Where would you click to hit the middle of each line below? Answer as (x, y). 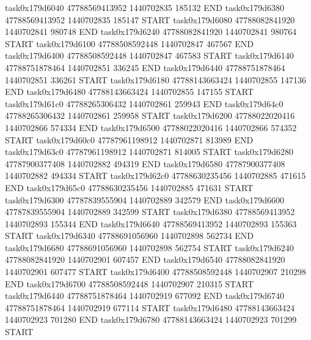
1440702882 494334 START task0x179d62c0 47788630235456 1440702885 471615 (155, 176)
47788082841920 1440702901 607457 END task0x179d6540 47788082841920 (145, 259)
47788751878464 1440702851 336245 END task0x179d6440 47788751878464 (145, 67)
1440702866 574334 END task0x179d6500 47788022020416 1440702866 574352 (151, 127)
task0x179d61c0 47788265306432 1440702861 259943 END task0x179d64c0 (144, 103)
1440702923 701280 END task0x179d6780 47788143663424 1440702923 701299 (151, 319)
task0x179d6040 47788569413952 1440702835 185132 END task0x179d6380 (145, 7)
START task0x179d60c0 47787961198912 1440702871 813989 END (129, 139)
